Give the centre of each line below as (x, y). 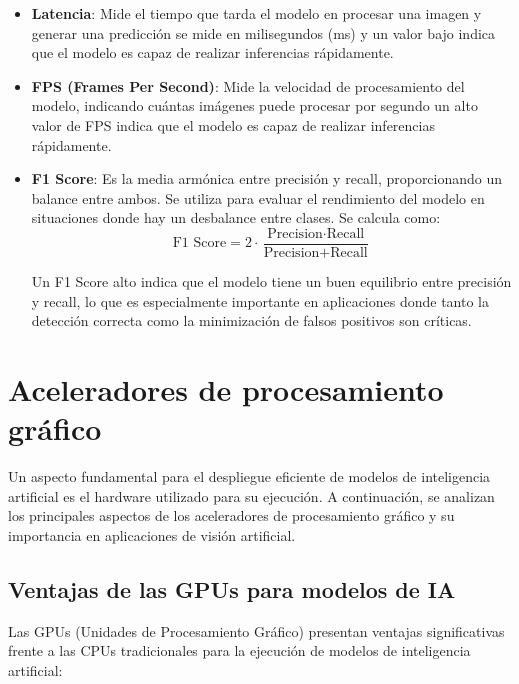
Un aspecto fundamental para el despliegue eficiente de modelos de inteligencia (249, 476)
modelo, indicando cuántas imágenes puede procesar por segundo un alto (254, 105)
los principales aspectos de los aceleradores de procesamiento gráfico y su (231, 515)
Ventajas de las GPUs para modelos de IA (232, 588)
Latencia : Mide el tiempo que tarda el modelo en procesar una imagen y (256, 13)
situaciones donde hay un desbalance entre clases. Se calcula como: (236, 217)
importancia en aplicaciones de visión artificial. (152, 534)
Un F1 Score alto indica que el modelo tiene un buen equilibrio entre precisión (271, 281)
